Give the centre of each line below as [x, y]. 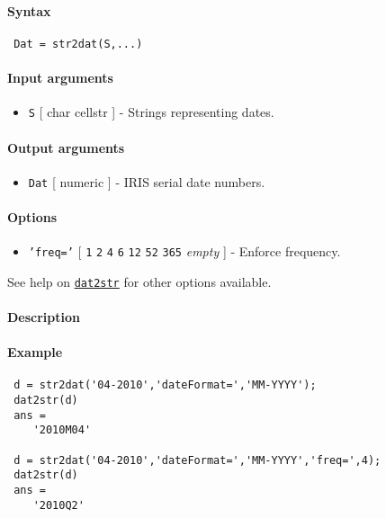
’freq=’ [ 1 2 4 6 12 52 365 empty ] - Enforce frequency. [184, 251]
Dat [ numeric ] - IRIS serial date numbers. [147, 181]
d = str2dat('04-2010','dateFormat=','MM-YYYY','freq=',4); [197, 460]
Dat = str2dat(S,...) [78, 44]
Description [44, 317]
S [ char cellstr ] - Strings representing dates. [151, 112]
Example [35, 352]
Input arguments [60, 78]
